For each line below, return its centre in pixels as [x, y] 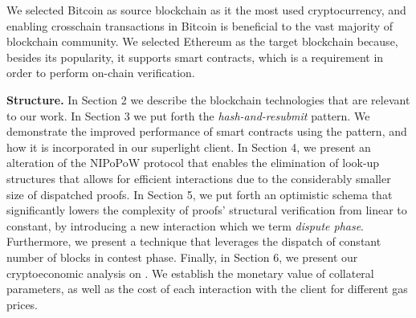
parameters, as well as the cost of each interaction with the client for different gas [207, 289]
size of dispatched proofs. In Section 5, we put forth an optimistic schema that [200, 194]
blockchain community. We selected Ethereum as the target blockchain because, [202, 41]
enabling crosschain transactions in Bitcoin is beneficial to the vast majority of [200, 25]
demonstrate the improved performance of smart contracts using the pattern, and [207, 131]
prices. [22, 304]
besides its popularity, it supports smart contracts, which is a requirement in [195, 57]
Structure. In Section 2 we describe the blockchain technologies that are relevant [208, 99]
